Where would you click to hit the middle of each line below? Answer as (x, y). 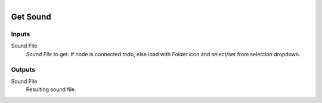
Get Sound (31, 17)
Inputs (21, 34)
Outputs (23, 69)
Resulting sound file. (51, 89)
